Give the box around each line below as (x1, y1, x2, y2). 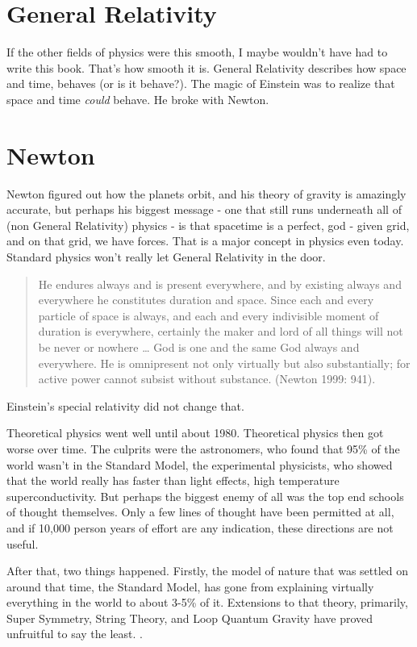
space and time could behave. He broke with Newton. (6, 90, 269, 107)
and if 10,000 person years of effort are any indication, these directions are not (6, 519, 394, 536)
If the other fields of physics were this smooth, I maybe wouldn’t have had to (6, 44, 388, 61)
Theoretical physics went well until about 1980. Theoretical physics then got (6, 424, 384, 441)
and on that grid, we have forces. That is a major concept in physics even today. (6, 232, 404, 249)
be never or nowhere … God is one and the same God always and (38, 338, 360, 355)
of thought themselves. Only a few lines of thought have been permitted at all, (6, 503, 394, 520)
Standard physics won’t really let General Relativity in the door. (6, 248, 326, 265)
